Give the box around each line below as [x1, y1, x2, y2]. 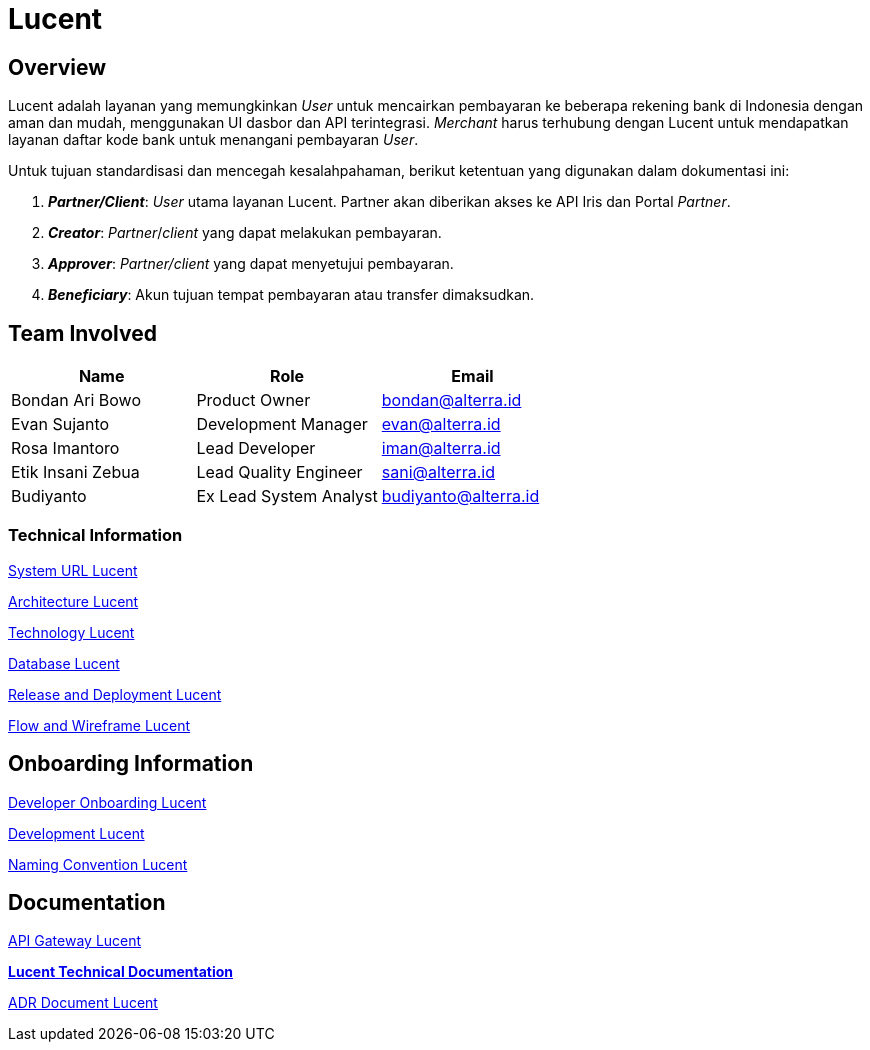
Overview [8, 54, 107, 80]
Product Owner [196, 390, 311, 411]
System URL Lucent [8, 561, 138, 579]
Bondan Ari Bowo [11, 390, 142, 411]
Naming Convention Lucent [8, 855, 188, 873]
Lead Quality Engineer [196, 462, 363, 483]
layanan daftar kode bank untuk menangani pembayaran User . [8, 131, 419, 149]
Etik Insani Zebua [11, 462, 140, 483]
